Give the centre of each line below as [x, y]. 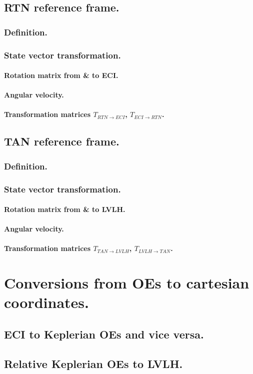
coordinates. [46, 302]
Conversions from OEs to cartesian [127, 283]
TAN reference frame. [62, 141]
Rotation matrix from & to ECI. [61, 75]
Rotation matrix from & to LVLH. [65, 209]
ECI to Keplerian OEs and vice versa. [104, 334]
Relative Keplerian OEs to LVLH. [93, 363]
